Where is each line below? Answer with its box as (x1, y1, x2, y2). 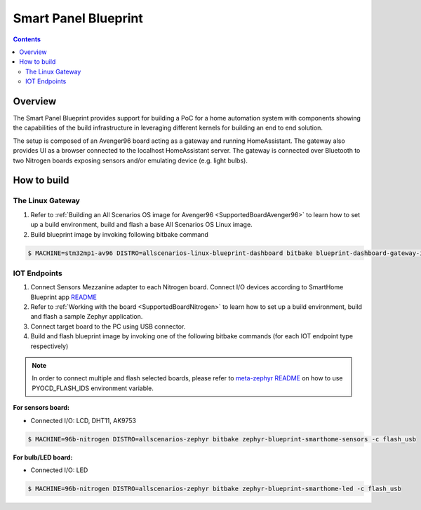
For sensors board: (13, 404, 70, 412)
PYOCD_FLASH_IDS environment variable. (32, 384, 154, 392)
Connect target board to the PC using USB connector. (30, 322, 186, 331)
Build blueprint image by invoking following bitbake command (30, 230, 208, 238)
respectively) (30, 342, 69, 350)
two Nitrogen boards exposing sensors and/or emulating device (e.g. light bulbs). (13, 156, 248, 165)
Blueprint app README (30, 293, 98, 301)
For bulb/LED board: (13, 453, 73, 462)
